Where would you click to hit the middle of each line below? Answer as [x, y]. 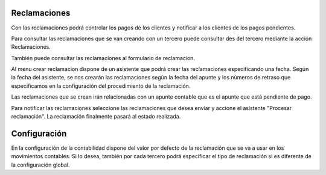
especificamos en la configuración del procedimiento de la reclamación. [101, 86]
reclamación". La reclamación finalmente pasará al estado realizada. [96, 117]
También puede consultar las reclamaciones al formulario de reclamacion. [103, 58]
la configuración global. [40, 165]
